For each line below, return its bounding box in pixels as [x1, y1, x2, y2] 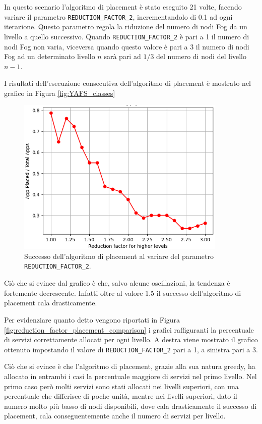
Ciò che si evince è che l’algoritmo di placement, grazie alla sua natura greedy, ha [4, 361, 255, 372]
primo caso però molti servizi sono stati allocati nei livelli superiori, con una [4, 381, 239, 391]
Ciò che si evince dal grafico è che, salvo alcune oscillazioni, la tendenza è [4, 278, 230, 288]
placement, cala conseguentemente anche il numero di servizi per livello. [4, 410, 226, 421]
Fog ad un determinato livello [4, 51, 95, 62]
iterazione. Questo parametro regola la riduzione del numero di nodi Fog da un [4, 21, 247, 32]
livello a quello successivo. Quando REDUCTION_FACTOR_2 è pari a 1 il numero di [4, 31, 249, 41]
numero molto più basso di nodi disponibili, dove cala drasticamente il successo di [4, 400, 257, 411]
